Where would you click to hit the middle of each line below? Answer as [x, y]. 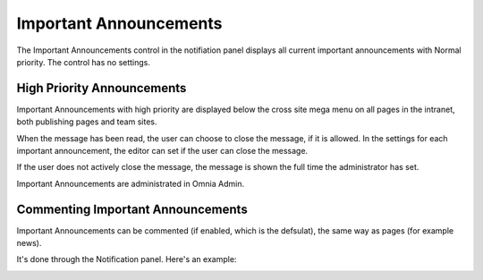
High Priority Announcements [102, 88]
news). [29, 243]
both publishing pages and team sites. [87, 122]
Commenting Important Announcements [132, 209]
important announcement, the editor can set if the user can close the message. [162, 151]
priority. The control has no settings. [84, 62]
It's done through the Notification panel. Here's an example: [127, 259]
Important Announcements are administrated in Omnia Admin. [131, 183]
